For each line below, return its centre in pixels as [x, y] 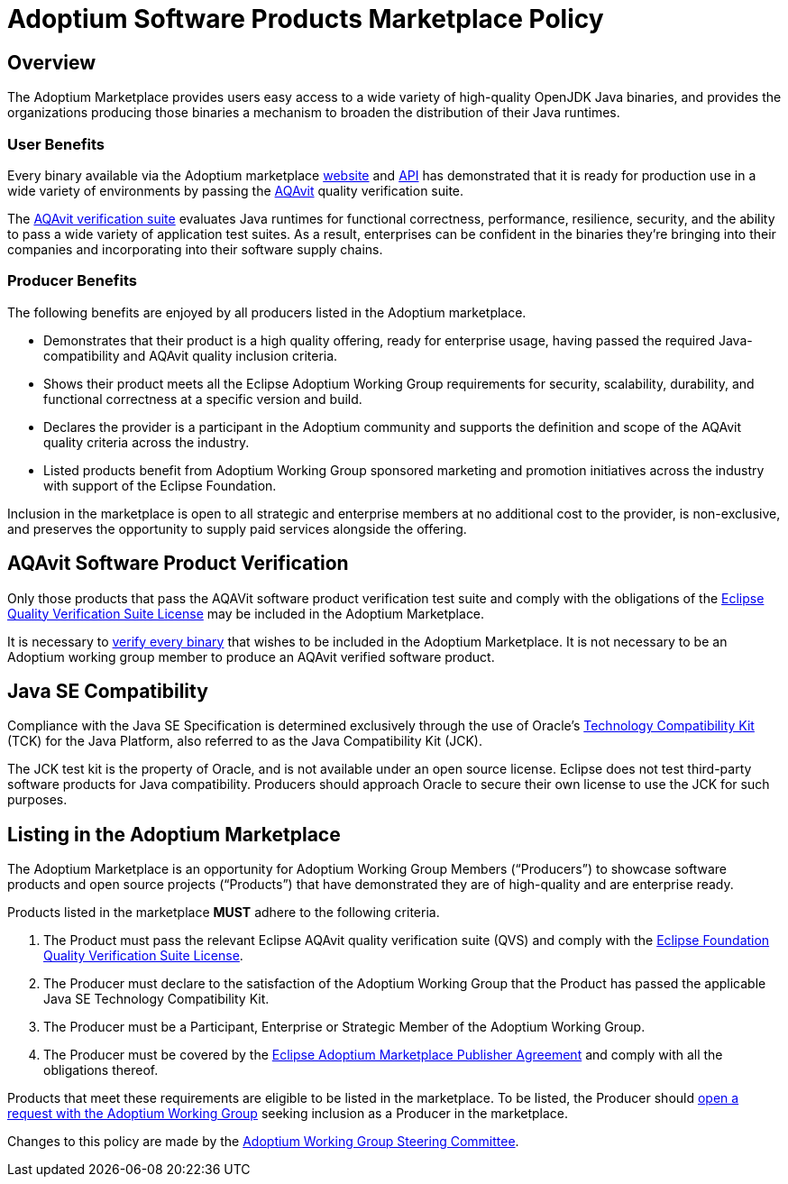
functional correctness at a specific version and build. [203, 399]
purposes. [37, 800]
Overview [52, 62]
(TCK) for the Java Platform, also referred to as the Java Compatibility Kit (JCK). [245, 741]
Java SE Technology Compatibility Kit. [156, 999]
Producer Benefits [72, 281]
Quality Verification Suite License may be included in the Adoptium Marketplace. [246, 613]
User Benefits [56, 144]
